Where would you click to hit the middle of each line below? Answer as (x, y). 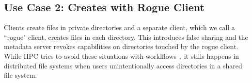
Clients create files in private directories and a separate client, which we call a (119, 27)
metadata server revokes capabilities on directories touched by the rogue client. (121, 46)
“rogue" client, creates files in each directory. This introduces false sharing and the (126, 37)
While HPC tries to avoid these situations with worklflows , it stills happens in (122, 56)
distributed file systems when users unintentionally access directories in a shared (123, 65)
